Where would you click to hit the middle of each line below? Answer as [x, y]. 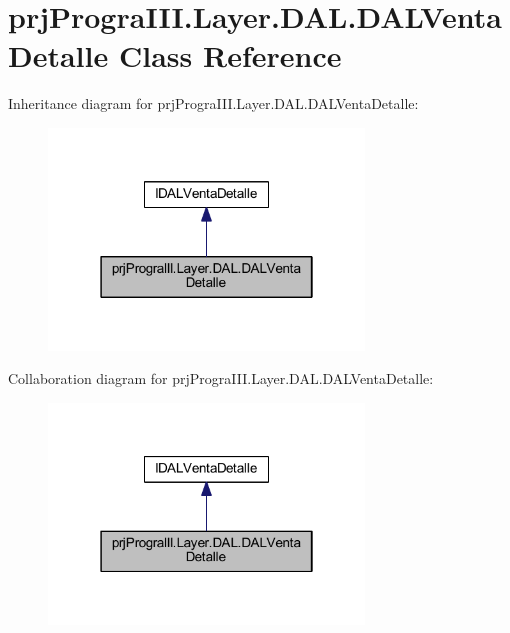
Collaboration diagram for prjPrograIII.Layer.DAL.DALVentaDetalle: [221, 378]
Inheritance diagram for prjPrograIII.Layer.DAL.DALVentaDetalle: [213, 103]
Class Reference [230, 55]
